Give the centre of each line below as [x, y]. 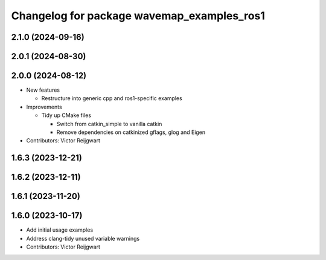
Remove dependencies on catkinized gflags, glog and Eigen [131, 132]
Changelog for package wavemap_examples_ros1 [138, 16]
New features [43, 90]
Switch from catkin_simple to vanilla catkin [109, 124]
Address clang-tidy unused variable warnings [83, 238]
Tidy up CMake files [66, 115]
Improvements [44, 107]
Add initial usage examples [60, 230]
